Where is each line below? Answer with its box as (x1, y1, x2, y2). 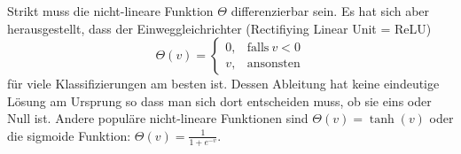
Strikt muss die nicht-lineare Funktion (7, 2, 214, 19)
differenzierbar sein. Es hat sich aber (230, 2, 430, 19)
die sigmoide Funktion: (7, 126, 131, 144)
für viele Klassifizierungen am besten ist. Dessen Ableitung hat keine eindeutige (7, 74, 440, 93)
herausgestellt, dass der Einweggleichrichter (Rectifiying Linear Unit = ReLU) (7, 19, 432, 37)
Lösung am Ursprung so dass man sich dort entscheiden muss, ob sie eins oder (7, 91, 432, 110)
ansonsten (246, 58, 301, 71)
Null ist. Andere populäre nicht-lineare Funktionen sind (7, 109, 309, 127)
